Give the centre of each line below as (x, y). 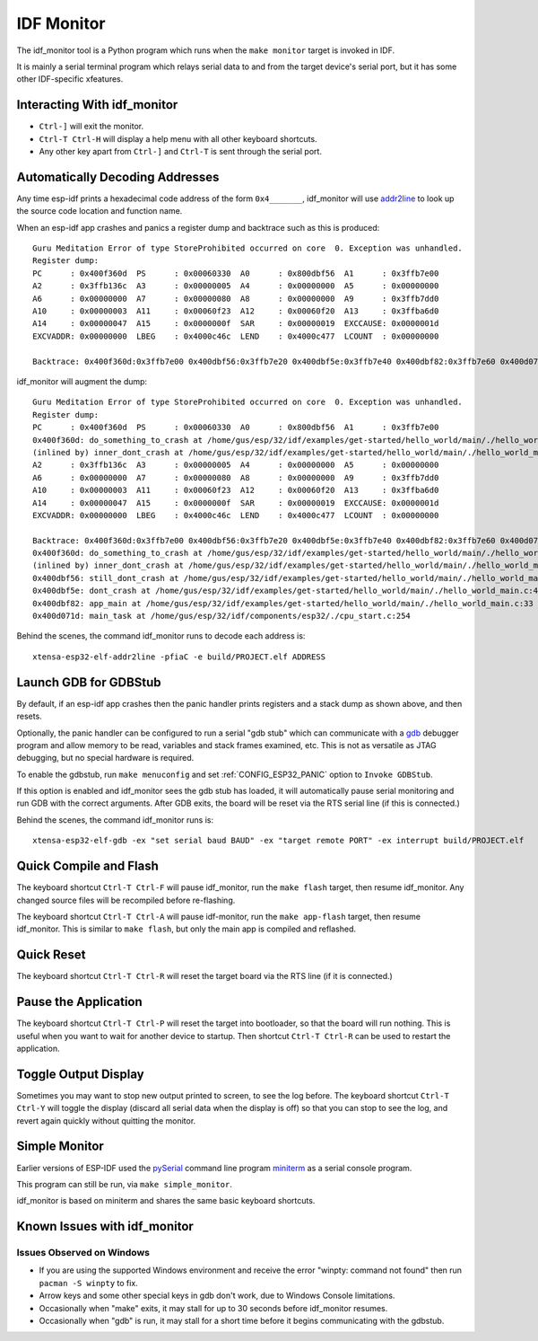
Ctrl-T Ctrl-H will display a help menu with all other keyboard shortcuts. (178, 138)
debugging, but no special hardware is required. (105, 758)
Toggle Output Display (80, 1074)
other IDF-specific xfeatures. (70, 79)
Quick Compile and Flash (87, 866)
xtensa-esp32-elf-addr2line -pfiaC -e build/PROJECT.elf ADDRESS (179, 657)
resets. (29, 716)
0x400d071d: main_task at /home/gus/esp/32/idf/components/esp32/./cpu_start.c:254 (222, 616)
